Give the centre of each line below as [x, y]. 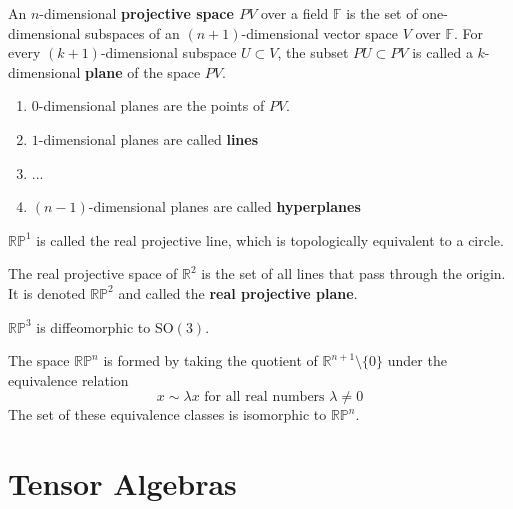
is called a [442, 52]
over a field [295, 13]
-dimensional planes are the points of [151, 105]
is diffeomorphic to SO [105, 326]
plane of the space [143, 71]
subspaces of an [132, 32]
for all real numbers [264, 397]
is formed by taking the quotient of [210, 360]
